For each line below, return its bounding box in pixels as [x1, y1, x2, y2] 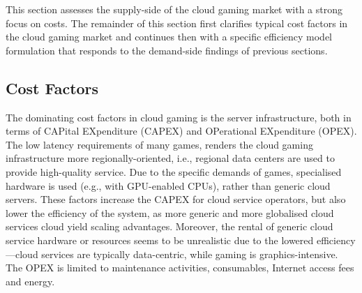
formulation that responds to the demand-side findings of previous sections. [6, 43, 328, 57]
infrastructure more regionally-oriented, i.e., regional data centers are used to [6, 151, 335, 165]
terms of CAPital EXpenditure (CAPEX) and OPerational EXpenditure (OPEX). [6, 123, 357, 138]
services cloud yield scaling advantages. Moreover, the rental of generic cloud [6, 219, 333, 234]
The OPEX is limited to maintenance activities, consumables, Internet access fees [6, 260, 354, 275]
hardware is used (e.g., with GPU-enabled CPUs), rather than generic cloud [6, 178, 331, 193]
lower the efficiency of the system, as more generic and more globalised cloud [6, 205, 334, 220]
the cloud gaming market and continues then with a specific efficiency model [6, 29, 332, 44]
